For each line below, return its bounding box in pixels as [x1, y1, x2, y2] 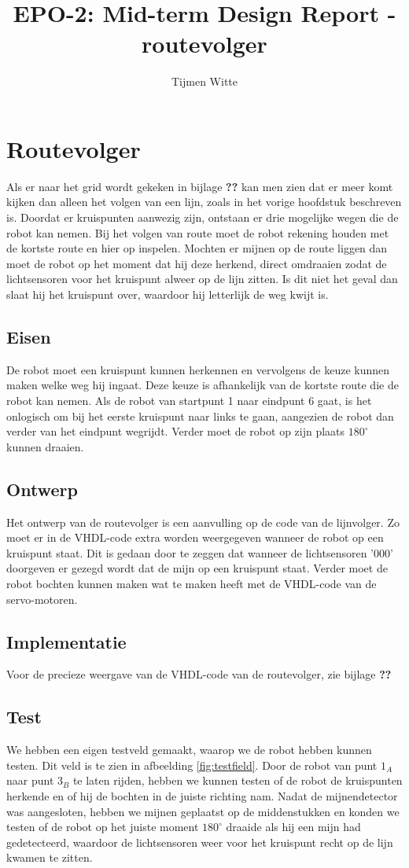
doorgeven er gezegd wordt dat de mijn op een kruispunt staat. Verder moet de [6, 560, 388, 576]
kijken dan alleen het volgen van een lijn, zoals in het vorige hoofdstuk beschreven [6, 193, 402, 210]
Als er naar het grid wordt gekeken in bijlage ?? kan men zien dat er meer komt [6, 178, 393, 194]
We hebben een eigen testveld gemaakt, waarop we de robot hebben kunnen [6, 741, 372, 758]
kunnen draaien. [6, 438, 84, 454]
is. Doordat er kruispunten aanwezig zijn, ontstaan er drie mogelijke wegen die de [6, 209, 399, 226]
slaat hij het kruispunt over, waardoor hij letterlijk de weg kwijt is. [6, 286, 329, 302]
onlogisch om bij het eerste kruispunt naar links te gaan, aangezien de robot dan [6, 407, 394, 424]
